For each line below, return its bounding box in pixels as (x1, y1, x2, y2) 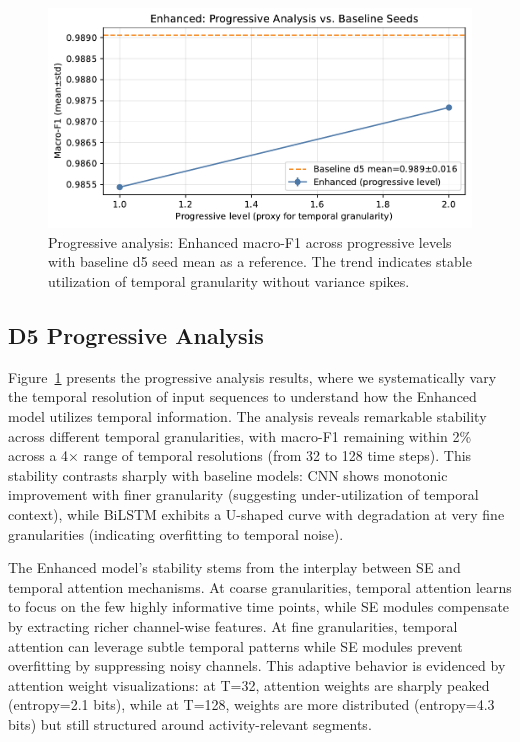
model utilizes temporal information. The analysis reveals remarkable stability (8, 405, 487, 426)
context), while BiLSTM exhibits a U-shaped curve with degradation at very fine (8, 503, 505, 524)
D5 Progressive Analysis (8, 319, 264, 350)
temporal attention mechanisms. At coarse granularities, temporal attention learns (8, 576, 512, 597)
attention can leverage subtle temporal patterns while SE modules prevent (8, 635, 463, 656)
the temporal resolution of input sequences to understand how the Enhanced (8, 386, 477, 407)
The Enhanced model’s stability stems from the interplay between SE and (8, 557, 461, 578)
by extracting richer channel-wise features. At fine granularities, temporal (8, 615, 458, 636)
